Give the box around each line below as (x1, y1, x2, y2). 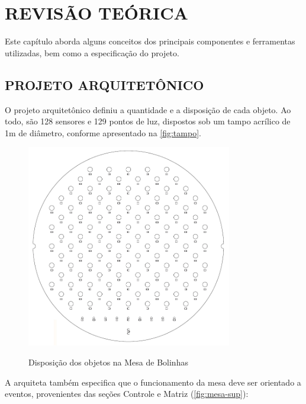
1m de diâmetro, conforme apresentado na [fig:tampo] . (5, 126, 201, 139)
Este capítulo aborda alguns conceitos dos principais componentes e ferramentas (5, 35, 295, 47)
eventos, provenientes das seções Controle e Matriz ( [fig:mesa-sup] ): (5, 387, 249, 400)
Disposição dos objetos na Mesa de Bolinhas (28, 355, 188, 368)
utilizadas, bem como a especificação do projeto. (5, 46, 179, 59)
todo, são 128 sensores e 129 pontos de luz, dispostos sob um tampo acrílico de (5, 115, 291, 127)
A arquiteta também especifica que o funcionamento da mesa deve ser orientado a (5, 376, 301, 388)
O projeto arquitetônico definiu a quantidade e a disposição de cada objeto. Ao (5, 103, 291, 116)
